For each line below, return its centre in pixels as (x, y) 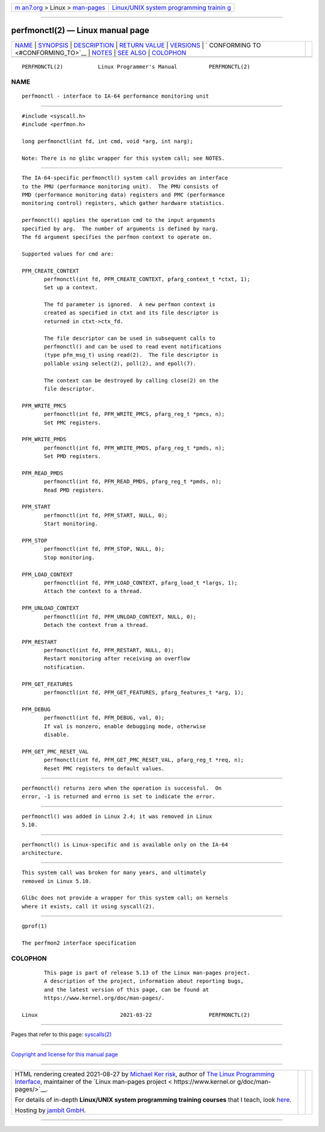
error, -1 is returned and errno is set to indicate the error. (119, 797)
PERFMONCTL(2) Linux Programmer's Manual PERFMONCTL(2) (136, 67)
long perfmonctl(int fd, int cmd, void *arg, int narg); (108, 141)
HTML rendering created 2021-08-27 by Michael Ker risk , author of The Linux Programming (145, 1074)
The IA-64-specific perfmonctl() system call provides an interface (125, 178)
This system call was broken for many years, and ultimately (114, 873)
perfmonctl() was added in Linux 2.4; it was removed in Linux (117, 816)
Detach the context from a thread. (97, 625)
